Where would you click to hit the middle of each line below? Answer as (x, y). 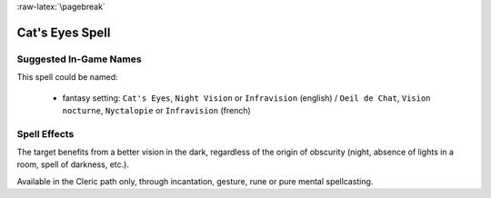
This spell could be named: (67, 77)
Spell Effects (45, 134)
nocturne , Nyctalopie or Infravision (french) (157, 110)
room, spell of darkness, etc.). (73, 164)
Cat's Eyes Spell (64, 32)
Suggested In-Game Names (79, 59)
